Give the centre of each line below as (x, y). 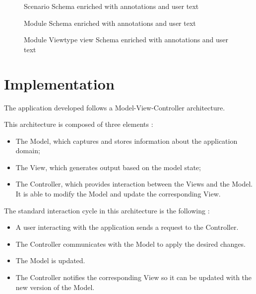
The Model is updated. (50, 260)
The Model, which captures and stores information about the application (127, 141)
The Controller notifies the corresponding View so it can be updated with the (134, 277)
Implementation (59, 83)
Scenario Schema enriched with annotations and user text (111, 6)
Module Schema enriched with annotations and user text (110, 23)
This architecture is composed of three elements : (79, 124)
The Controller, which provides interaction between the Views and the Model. (134, 184)
